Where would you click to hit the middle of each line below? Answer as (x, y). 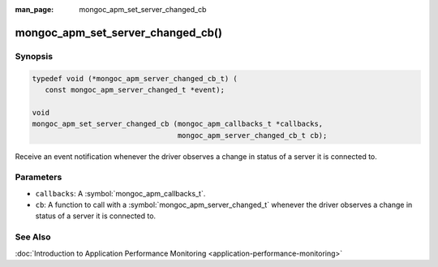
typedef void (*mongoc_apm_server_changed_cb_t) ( (135, 78)
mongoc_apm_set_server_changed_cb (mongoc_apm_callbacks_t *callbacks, (178, 124)
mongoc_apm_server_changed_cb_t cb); (252, 135)
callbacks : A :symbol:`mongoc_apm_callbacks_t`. (120, 193)
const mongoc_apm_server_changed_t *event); (135, 90)
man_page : (34, 9)
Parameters (39, 177)
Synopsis (34, 56)
